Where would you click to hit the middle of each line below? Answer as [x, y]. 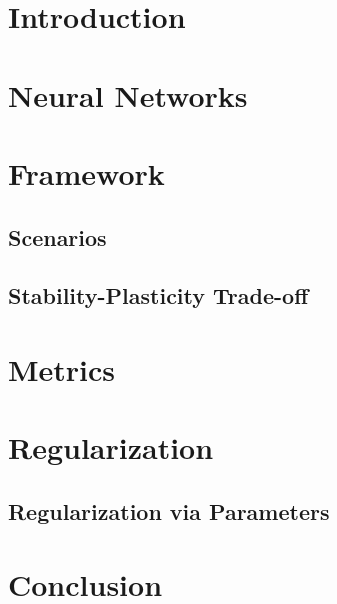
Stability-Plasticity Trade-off [158, 295]
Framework [86, 172]
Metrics [62, 368]
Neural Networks [128, 94]
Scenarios [57, 236]
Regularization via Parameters [169, 510]
